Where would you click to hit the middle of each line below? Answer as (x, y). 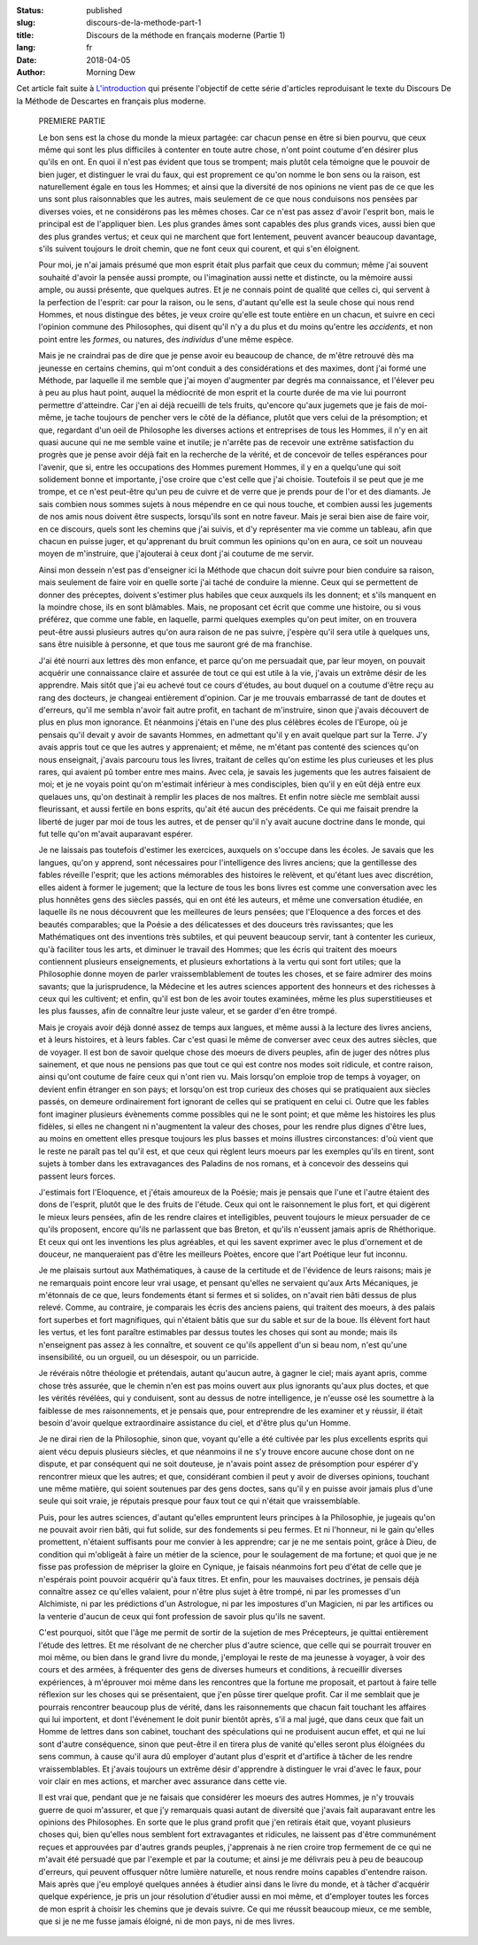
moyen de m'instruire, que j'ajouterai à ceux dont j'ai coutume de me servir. (176, 554)
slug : (26, 23)
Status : (30, 10)
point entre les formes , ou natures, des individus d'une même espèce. (166, 339)
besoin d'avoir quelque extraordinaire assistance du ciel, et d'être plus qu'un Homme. (195, 1422)
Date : (27, 60)
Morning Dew (111, 72)
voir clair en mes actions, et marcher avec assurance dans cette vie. (163, 1781)
